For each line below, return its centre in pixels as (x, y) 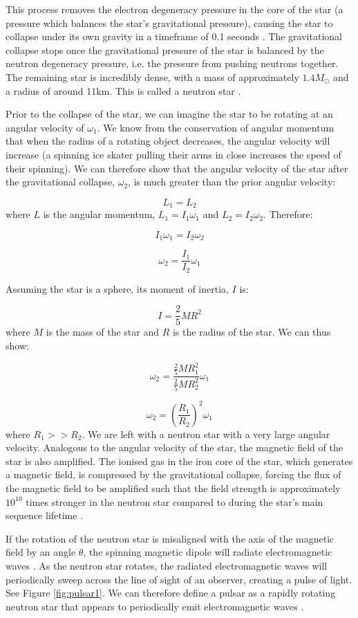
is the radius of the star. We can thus (252, 332)
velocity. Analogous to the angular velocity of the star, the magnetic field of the (174, 447)
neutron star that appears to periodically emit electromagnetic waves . (155, 606)
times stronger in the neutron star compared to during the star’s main (175, 501)
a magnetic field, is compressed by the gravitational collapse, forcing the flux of (173, 474)
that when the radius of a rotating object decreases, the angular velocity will (168, 141)
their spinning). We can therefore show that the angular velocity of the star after (177, 168)
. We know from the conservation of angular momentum (216, 127)
